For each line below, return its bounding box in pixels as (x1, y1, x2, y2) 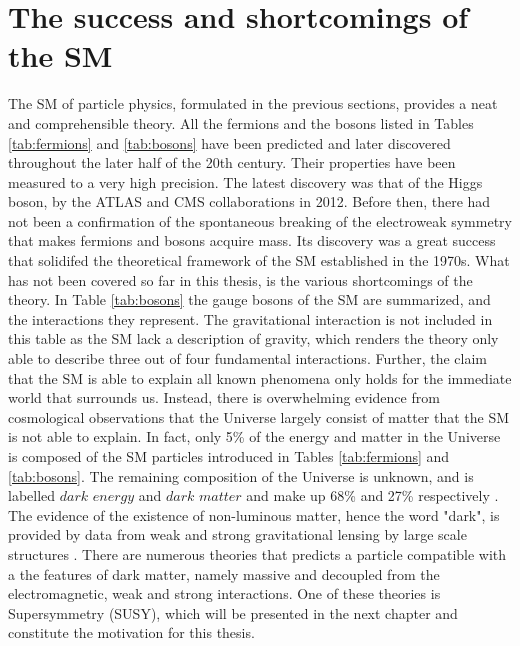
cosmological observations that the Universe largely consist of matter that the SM (8, 406, 510, 427)
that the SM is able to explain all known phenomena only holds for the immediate (8, 367, 512, 388)
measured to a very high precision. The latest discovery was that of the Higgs (8, 171, 483, 192)
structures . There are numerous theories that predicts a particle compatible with (8, 543, 507, 564)
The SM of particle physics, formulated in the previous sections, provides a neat (8, 93, 498, 114)
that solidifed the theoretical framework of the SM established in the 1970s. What (8, 250, 510, 271)
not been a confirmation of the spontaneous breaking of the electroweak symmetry (8, 210, 512, 231)
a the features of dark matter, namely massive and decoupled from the (8, 563, 440, 584)
